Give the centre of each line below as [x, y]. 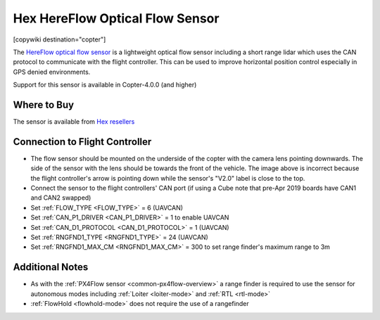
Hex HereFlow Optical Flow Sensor [116, 18]
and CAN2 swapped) [61, 198]
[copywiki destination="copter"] [59, 39]
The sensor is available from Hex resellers [74, 122]
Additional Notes [51, 267]
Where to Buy [43, 104]
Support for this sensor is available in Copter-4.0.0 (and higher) [105, 85]
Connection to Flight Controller [82, 142]
